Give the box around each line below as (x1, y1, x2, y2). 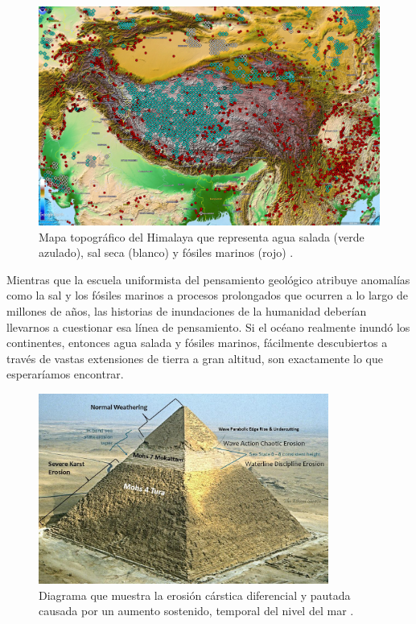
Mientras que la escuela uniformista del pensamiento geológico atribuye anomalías (6, 271, 410, 287)
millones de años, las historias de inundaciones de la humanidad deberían (6, 303, 367, 319)
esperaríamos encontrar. (6, 366, 124, 382)
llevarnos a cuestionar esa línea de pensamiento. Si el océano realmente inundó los (6, 318, 410, 335)
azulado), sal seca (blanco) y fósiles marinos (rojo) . (39, 244, 294, 261)
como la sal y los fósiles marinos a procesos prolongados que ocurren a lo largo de (6, 287, 408, 304)
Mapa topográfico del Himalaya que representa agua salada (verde (39, 228, 365, 245)
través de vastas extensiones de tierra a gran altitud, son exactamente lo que (6, 349, 384, 366)
